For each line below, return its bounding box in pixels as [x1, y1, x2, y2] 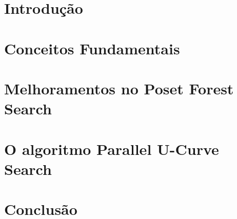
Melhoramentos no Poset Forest [4, 77, 234, 98]
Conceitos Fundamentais [4, 37, 180, 58]
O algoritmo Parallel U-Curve [4, 138, 219, 159]
